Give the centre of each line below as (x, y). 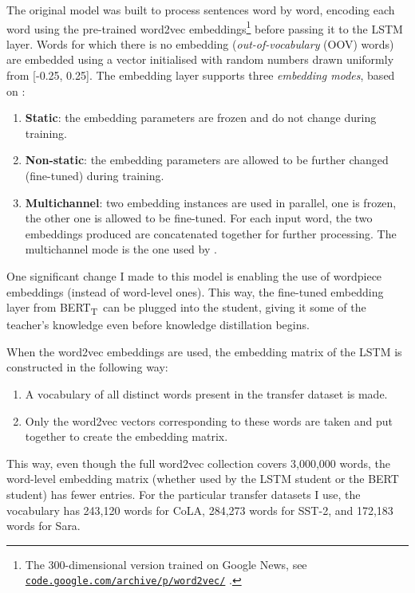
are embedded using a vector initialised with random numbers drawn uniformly (200, 59)
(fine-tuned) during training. (95, 175)
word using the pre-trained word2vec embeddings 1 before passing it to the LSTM (205, 27)
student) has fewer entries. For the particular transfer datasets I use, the (184, 495)
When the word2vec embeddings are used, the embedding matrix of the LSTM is (204, 351)
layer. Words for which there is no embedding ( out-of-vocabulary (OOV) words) (200, 43)
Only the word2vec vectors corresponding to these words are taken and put (209, 420)
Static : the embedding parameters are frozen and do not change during (201, 118)
